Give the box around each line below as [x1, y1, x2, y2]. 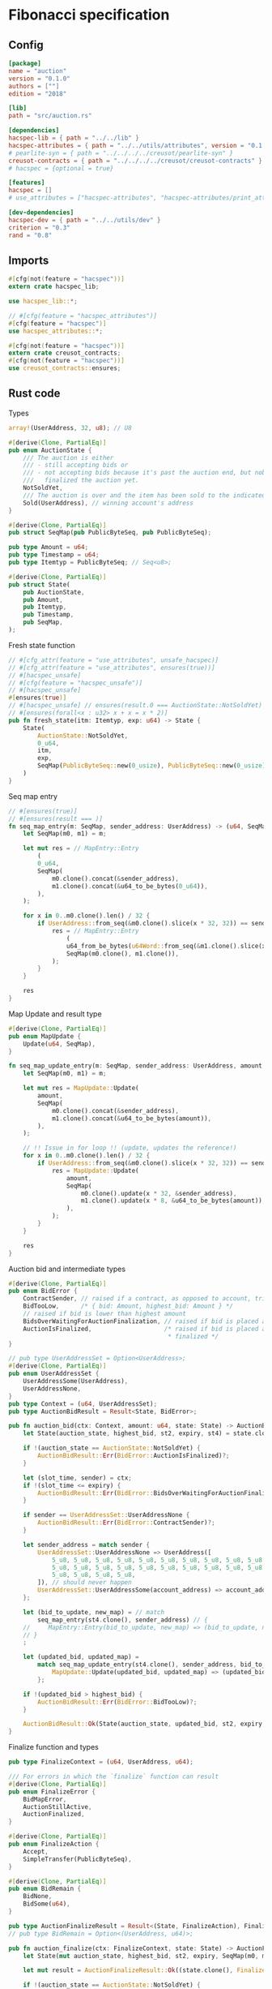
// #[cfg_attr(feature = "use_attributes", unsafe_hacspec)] [8, 655, 219, 664]
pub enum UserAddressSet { [8, 1369, 100, 1378]
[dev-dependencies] [8, 208, 74, 217]
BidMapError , [23, 1795, 67, 1803]
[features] [8, 178, 45, 187]
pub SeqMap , [23, 618, 63, 626]
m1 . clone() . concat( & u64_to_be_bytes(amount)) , [51, 1114, 212, 1123]
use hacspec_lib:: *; [8, 298, 79, 306]
